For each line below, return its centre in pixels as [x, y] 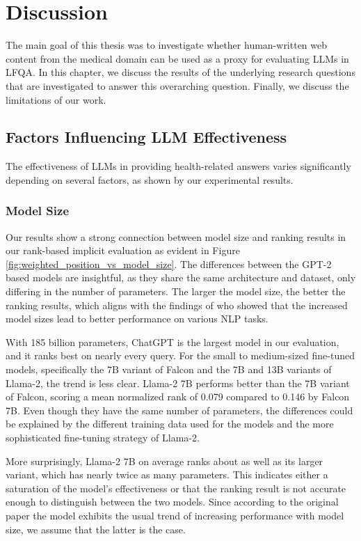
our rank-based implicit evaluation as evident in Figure [123, 250]
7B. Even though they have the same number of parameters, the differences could [179, 410]
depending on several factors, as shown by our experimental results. [150, 179]
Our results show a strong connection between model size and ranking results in [176, 236]
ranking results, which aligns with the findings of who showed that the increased [177, 305]
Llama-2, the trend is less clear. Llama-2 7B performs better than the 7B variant [178, 383]
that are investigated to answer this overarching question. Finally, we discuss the [177, 85]
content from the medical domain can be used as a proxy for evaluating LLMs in [177, 58]
